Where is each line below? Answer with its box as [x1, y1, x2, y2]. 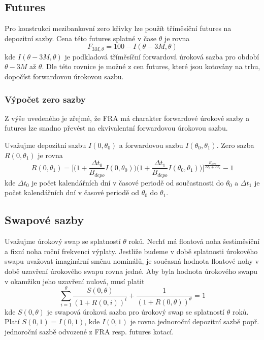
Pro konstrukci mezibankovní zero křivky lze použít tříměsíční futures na [5, 23, 232, 34]
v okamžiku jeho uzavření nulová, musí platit [5, 275, 145, 286]
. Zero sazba [216, 140, 254, 150]
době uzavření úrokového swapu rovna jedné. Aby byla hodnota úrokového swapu [5, 265, 258, 276]
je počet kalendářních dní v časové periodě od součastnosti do [31, 177, 224, 188]
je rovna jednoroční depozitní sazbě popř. [130, 316, 259, 327]
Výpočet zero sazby [5, 92, 86, 105]
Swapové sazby [5, 212, 84, 228]
